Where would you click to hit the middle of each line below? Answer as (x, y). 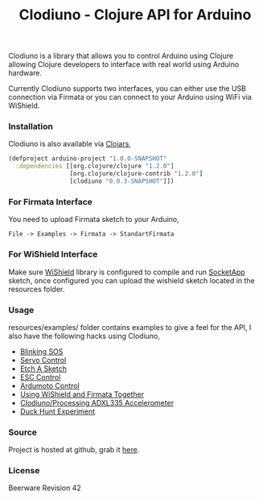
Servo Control (43, 360)
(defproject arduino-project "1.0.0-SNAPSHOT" (88, 159)
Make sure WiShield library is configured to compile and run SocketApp (127, 272)
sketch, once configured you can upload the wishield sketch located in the (131, 280)
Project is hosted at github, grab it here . (74, 450)
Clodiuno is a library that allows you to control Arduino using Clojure (121, 56)
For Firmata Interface (50, 201)
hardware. (25, 73)
